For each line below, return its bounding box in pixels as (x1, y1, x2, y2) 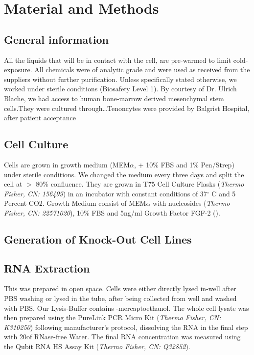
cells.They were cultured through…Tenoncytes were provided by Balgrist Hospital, (4, 103, 250, 113)
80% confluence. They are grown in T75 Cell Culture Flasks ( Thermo (36, 179, 244, 189)
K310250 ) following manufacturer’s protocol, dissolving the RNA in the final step (4, 322, 248, 332)
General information (4, 31, 109, 47)
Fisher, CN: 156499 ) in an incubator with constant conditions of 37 (4, 188, 207, 198)
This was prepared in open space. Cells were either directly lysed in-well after (4, 283, 236, 294)
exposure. (4, 64, 32, 75)
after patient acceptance (4, 112, 76, 123)
